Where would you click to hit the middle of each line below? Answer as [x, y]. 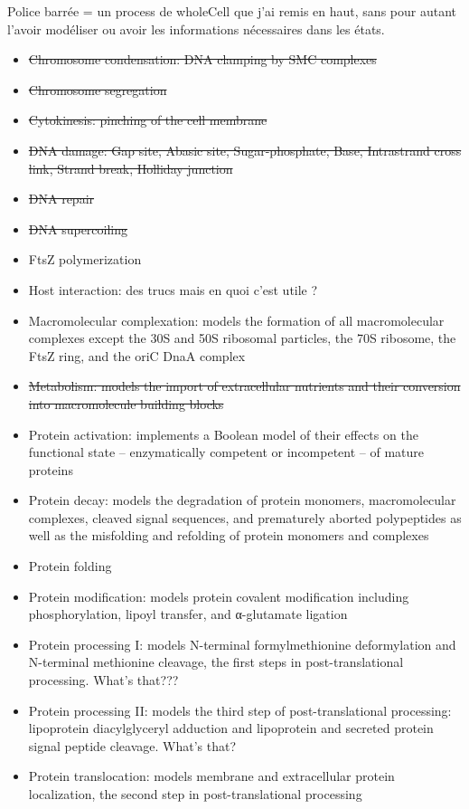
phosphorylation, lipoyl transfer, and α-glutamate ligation [188, 614]
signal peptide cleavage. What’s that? [132, 745]
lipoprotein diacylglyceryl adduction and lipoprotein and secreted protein [231, 728]
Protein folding [70, 566]
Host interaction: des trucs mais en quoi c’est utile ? [173, 289]
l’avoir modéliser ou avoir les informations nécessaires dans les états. [196, 29]
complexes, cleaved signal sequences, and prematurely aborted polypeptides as [245, 517]
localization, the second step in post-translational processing [195, 794]
